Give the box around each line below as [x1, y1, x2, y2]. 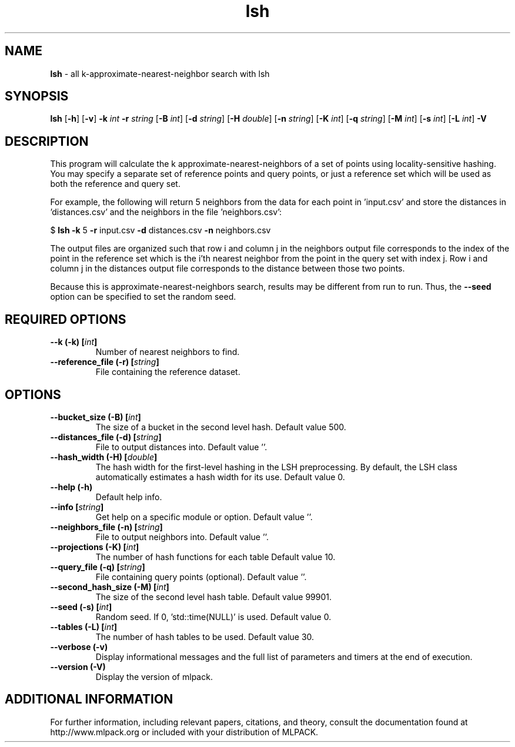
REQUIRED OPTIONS [5, 311, 126, 327]
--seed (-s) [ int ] [50, 601, 112, 612]
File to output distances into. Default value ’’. [95, 441, 267, 452]
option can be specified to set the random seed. [50, 292, 236, 302]
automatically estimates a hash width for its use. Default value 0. [95, 471, 345, 482]
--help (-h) [50, 481, 93, 492]
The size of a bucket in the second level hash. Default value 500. [95, 421, 346, 432]
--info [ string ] [50, 501, 104, 512]
